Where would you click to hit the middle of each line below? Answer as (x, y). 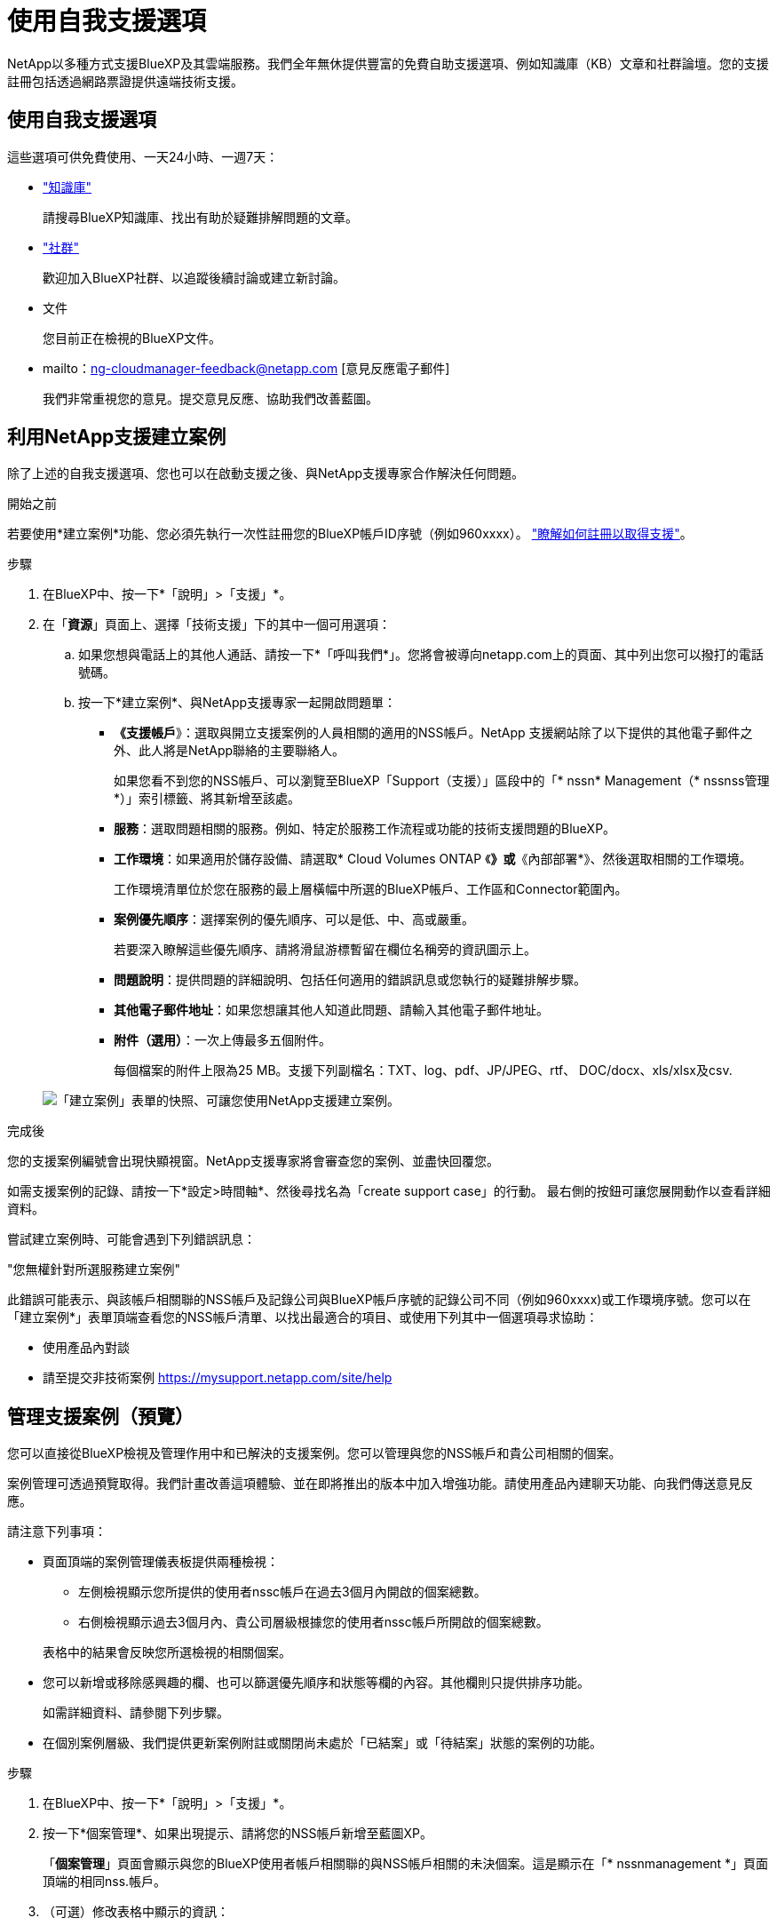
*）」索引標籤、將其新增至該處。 (207, 799)
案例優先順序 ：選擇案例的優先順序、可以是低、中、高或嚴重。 (294, 919)
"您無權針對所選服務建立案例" (94, 1269)
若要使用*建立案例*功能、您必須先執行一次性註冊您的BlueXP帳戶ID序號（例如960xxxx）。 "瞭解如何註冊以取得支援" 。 (350, 534)
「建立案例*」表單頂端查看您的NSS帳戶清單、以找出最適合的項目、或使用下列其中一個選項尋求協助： (303, 1317)
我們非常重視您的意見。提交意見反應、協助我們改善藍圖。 (210, 398)
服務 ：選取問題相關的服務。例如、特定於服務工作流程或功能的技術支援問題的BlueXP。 (365, 829)
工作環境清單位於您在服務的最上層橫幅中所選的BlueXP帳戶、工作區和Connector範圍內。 (371, 889)
